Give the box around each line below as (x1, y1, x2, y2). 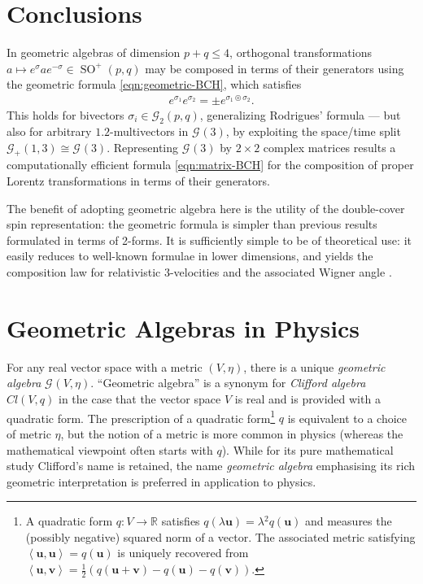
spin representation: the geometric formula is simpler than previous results (7, 216, 377, 233)
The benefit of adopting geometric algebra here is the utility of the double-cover (7, 199, 405, 216)
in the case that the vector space (58, 390, 221, 407)
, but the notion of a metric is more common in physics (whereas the (60, 425, 403, 442)
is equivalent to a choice (287, 409, 407, 426)
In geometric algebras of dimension (7, 44, 181, 61)
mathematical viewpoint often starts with (7, 441, 213, 458)
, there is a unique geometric (243, 358, 386, 375)
